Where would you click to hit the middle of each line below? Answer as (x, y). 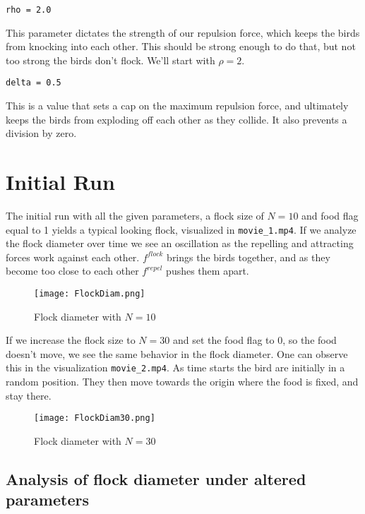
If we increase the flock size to (71, 340)
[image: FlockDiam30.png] (95, 418)
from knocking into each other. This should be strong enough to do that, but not (181, 46)
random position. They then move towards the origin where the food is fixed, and (182, 382)
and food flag (330, 215)
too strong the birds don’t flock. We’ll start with (110, 60)
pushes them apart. (208, 271)
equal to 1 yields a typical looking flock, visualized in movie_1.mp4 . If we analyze (181, 229)
